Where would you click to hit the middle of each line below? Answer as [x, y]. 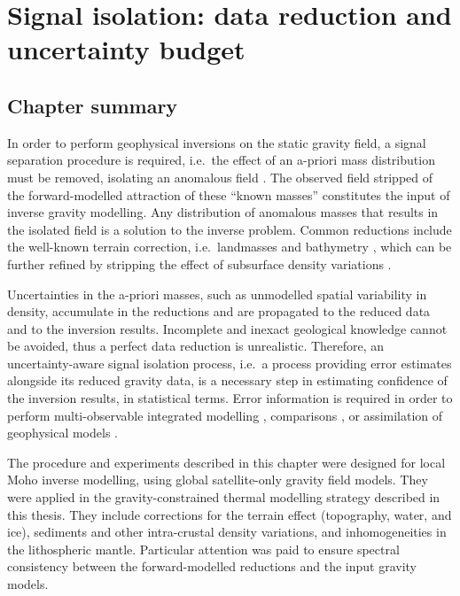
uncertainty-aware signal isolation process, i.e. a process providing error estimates [230, 363]
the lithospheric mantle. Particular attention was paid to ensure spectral [203, 549]
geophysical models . [62, 433]
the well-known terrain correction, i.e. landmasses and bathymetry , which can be [230, 247]
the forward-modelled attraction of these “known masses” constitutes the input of [229, 194]
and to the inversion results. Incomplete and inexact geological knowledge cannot [227, 328]
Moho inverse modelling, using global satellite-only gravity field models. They [218, 480]
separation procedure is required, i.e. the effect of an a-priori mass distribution [221, 160]
